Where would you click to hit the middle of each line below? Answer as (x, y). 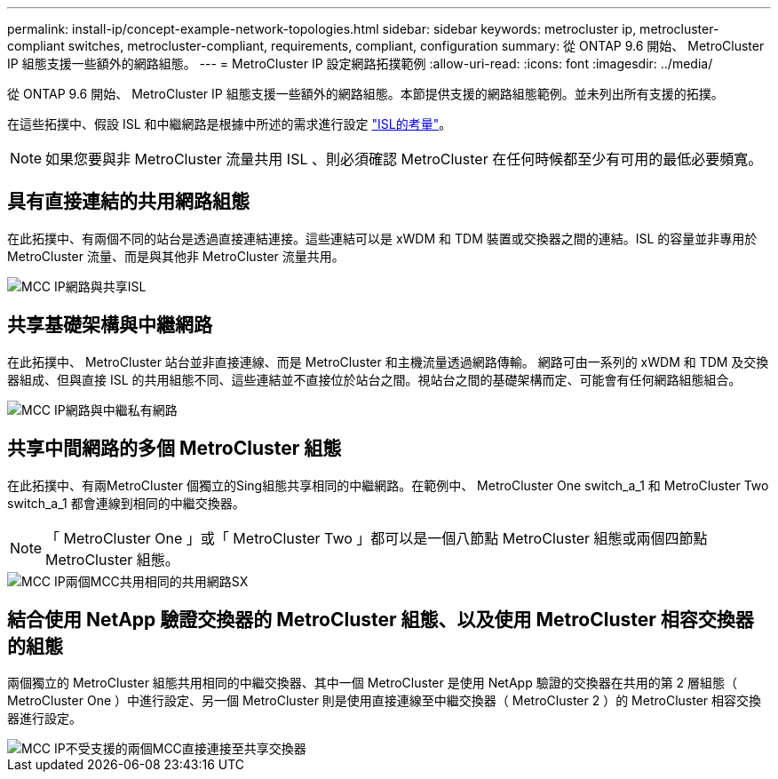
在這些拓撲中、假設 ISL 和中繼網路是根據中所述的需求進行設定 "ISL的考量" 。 (230, 124)
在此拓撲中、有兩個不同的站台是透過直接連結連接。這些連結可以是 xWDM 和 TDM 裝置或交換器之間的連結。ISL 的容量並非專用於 (382, 238)
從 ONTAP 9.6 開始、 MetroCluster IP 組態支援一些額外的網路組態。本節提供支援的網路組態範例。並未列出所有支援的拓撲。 (365, 94)
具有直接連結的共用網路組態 (128, 202)
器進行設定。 (44, 719)
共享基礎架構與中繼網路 (110, 325)
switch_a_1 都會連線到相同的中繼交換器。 (126, 503)
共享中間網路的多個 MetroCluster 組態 (175, 449)
